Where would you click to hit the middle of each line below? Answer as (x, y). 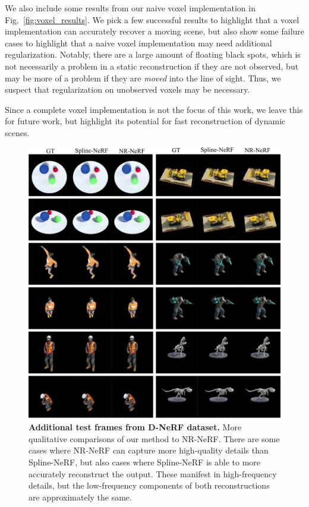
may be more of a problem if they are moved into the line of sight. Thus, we (143, 78)
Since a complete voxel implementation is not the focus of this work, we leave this (154, 109)
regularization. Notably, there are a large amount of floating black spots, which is (153, 54)
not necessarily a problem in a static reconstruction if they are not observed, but (152, 66)
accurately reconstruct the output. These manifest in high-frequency (153, 473)
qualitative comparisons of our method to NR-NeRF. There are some (154, 438)
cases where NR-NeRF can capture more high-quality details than (149, 450)
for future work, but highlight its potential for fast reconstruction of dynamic (145, 121)
